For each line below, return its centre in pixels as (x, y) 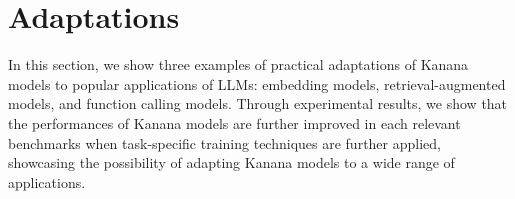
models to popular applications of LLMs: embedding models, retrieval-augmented (257, 83)
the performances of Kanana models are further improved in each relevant (234, 122)
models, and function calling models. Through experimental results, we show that (258, 103)
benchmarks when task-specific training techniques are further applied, (224, 142)
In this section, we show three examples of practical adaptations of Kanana (238, 64)
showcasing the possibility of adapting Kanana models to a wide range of (231, 162)
